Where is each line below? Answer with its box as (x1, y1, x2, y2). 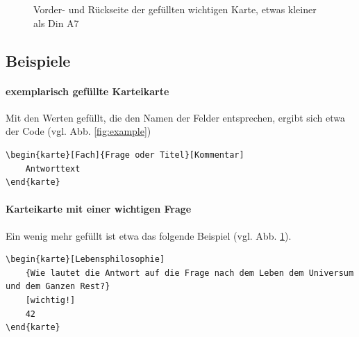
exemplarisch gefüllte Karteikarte (6, 83, 169, 98)
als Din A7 (33, 15, 79, 30)
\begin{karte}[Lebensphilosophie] (6, 254, 165, 265)
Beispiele (6, 49, 71, 71)
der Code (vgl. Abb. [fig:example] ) (6, 124, 151, 138)
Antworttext (25, 163, 81, 174)
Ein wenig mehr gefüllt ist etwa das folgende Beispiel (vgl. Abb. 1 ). (6, 228, 292, 243)
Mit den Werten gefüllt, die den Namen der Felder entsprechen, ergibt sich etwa (6, 110, 345, 124)
